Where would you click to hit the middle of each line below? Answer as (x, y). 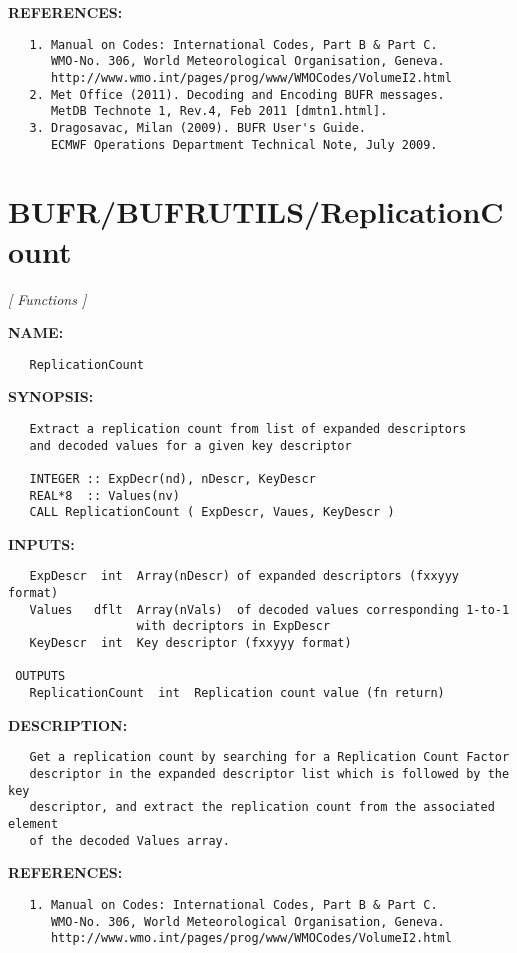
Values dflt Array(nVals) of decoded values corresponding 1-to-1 (269, 609)
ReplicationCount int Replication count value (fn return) (237, 693)
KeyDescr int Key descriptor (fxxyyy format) (190, 643)
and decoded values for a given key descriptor (190, 445)
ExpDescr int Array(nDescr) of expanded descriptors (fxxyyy (244, 576)
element (33, 823)
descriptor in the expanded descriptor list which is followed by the (269, 773)
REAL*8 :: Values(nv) (104, 495)
